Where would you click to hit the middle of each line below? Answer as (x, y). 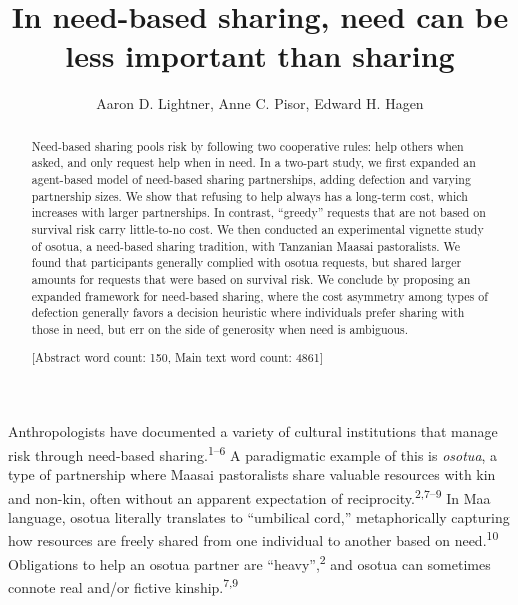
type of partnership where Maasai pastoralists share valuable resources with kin (252, 473)
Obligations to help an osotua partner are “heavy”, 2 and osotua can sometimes (249, 562)
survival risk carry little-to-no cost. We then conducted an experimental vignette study (257, 228)
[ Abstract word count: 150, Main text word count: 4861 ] (177, 357)
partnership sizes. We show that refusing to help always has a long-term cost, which (249, 195)
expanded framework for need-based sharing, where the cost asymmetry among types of (259, 295)
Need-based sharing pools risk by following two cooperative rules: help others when (247, 145)
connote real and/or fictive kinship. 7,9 (123, 585)
